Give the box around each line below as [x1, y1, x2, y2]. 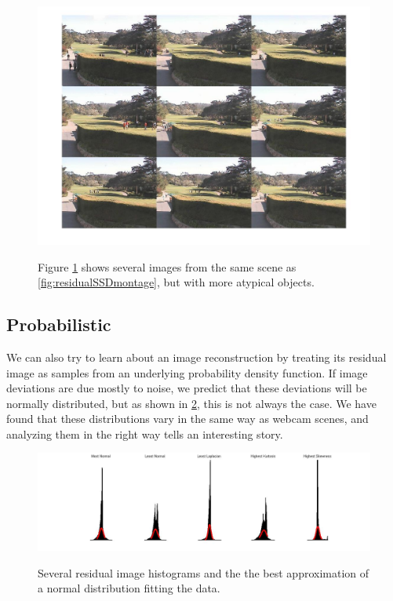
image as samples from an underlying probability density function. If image [6, 364, 368, 381]
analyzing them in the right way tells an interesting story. [6, 425, 283, 442]
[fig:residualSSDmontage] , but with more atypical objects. [38, 274, 315, 290]
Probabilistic [6, 312, 111, 337]
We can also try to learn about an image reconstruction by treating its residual [6, 348, 387, 365]
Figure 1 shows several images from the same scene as [38, 258, 297, 275]
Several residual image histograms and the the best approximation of [38, 564, 369, 581]
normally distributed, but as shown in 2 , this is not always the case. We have [6, 395, 377, 411]
